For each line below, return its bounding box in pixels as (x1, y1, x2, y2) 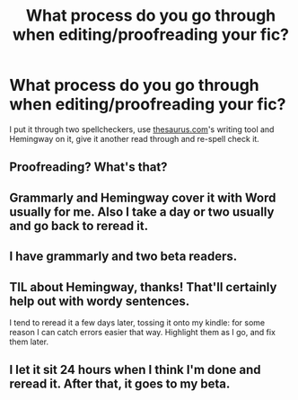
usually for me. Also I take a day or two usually (9, 204, 275, 219)
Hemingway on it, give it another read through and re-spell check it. (9, 133, 260, 144)
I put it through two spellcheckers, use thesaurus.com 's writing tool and (9, 123, 275, 135)
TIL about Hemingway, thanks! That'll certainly (9, 280, 277, 295)
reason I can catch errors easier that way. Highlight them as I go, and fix (9, 326, 276, 337)
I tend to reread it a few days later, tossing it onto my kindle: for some (9, 316, 266, 328)
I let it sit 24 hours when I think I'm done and (9, 362, 262, 378)
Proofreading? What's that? (9, 159, 168, 175)
